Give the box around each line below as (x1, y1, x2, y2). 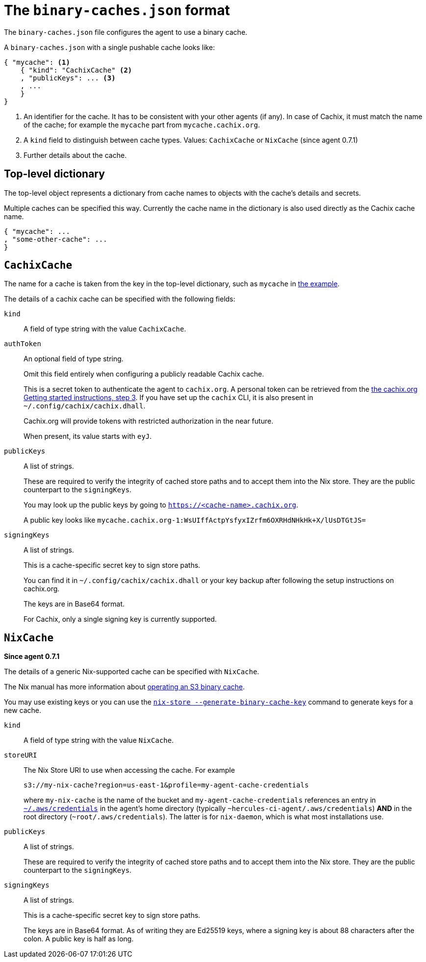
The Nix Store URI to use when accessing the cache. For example (24, 766, 235, 775)
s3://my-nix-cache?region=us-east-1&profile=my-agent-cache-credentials (24, 781, 309, 789)
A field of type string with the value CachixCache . (24, 325, 186, 333)
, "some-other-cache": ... (4, 235, 107, 243)
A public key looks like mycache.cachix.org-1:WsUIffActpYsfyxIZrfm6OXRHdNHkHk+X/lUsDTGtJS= (24, 516, 366, 525)
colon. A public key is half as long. (24, 935, 134, 943)
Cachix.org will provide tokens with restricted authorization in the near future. (24, 417, 274, 426)
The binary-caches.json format (4, 2, 230, 19)
